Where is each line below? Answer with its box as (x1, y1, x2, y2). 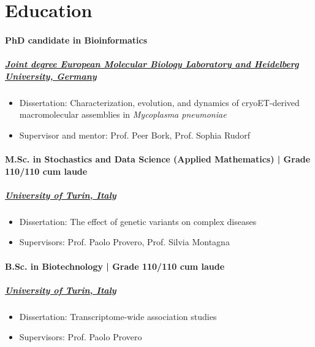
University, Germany (5, 69, 97, 82)
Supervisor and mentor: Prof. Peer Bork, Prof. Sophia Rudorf (19, 128, 251, 141)
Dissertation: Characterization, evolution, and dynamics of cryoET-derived (19, 96, 300, 109)
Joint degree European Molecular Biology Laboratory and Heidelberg (5, 58, 299, 71)
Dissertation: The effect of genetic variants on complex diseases (19, 215, 257, 227)
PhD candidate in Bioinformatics (5, 33, 147, 46)
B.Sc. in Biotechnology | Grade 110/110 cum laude (5, 259, 225, 272)
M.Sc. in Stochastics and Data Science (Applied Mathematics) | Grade (5, 153, 311, 166)
